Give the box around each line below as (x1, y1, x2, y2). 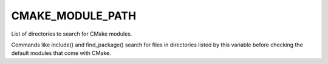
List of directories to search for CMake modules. (11, 30, 132, 37)
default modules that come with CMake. (11, 50, 112, 57)
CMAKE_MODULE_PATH (11, 9, 137, 22)
